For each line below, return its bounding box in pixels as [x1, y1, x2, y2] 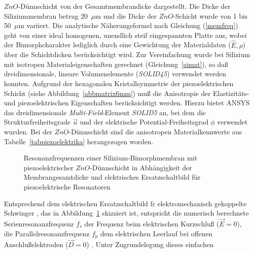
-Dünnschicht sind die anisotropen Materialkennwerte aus [69, 126, 242, 136]
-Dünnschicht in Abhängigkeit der [90, 162, 192, 172]
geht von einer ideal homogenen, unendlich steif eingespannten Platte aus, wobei [4, 30, 247, 40]
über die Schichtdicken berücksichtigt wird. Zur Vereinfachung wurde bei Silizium [4, 49, 250, 60]
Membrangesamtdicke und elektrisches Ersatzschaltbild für [24, 172, 201, 182]
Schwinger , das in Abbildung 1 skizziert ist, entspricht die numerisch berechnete [4, 208, 249, 218]
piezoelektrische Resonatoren [24, 181, 110, 191]
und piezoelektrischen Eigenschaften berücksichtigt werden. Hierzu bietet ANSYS [4, 97, 250, 108]
